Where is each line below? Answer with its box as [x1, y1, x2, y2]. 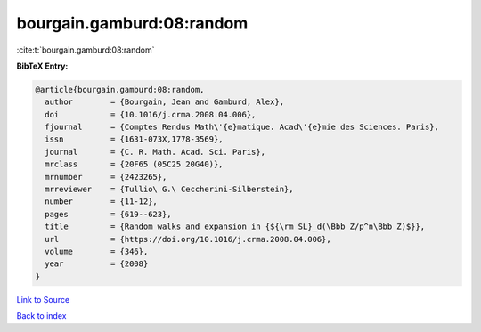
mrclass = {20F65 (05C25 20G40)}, [45, 159, 224, 169]
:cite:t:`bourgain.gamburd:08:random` [16, 45, 155, 55]
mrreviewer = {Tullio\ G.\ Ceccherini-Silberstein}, [45, 184, 294, 195]
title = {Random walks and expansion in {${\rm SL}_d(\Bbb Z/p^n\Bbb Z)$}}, [45, 222, 426, 231]
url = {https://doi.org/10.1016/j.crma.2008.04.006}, [45, 234, 331, 244]
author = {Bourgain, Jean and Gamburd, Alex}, [45, 97, 285, 107]
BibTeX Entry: [16, 61, 69, 71]
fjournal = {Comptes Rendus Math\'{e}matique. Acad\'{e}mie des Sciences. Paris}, [45, 122, 440, 133]
